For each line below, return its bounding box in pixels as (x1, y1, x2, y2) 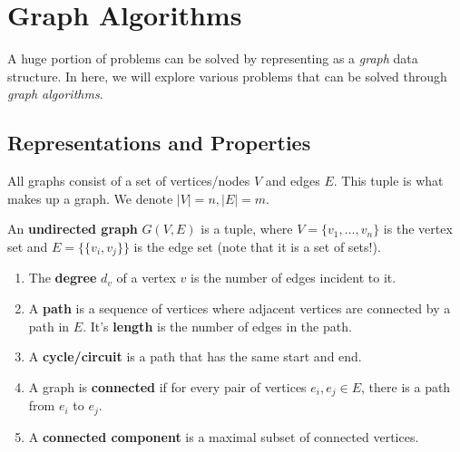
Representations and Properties (7, 129, 311, 157)
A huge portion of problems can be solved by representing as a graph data (7, 49, 418, 68)
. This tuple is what (333, 171, 444, 190)
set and (7, 236, 48, 255)
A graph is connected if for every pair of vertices (28, 377, 307, 396)
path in (28, 316, 70, 335)
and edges (265, 171, 320, 190)
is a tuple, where (201, 219, 293, 238)
